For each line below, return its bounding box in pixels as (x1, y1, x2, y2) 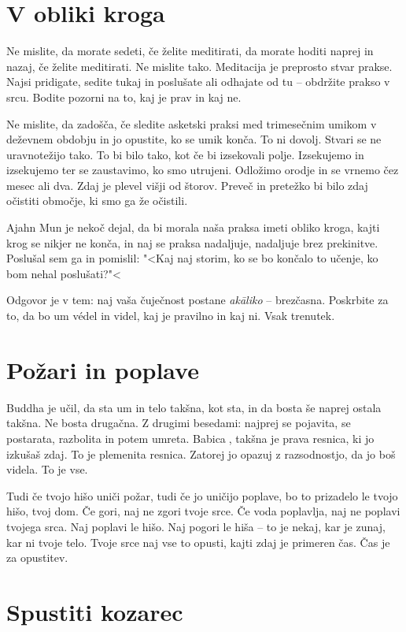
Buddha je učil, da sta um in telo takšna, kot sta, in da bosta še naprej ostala (6, 399, 382, 415)
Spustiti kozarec (6, 595, 183, 627)
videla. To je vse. (6, 461, 88, 478)
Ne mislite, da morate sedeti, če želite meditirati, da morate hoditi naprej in (6, 43, 374, 59)
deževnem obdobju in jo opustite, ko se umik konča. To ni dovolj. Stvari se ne (6, 131, 382, 147)
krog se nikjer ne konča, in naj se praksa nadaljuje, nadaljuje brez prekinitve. (6, 234, 378, 251)
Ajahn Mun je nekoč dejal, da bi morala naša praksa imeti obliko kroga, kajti (6, 219, 380, 236)
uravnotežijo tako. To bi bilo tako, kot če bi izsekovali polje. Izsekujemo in (6, 146, 364, 162)
